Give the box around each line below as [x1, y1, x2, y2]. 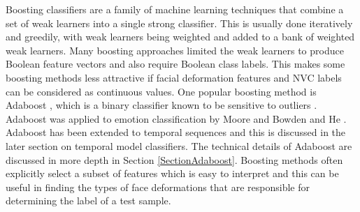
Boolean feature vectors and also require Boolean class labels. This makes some [6, 56, 345, 71]
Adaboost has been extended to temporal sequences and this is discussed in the [6, 125, 346, 139]
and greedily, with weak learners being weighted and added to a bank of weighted [6, 29, 355, 44]
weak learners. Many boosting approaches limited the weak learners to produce [6, 43, 344, 57]
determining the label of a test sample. [6, 193, 171, 208]
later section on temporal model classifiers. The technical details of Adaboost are [6, 138, 352, 153]
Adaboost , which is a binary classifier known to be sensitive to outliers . [6, 98, 317, 112]
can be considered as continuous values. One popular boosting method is [6, 84, 317, 98]
